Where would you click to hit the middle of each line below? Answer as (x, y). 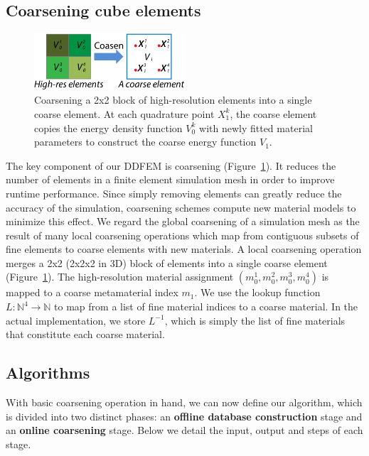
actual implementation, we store (76, 320)
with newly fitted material (256, 127)
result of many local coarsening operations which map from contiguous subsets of (182, 235)
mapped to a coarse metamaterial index (92, 292)
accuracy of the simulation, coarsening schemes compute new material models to (181, 207)
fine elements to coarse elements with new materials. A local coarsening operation (184, 249)
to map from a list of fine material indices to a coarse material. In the (206, 306)
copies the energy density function (108, 127)
